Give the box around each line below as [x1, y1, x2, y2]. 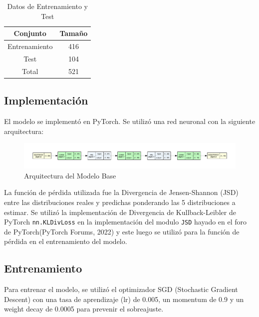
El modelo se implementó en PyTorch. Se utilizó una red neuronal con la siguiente [4, 116, 256, 126]
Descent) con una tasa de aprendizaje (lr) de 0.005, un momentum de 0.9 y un [4, 293, 244, 304]
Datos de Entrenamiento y [7, 1, 88, 11]
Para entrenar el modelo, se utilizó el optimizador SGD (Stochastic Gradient [4, 284, 238, 294]
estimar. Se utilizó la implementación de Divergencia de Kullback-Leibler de [4, 206, 236, 217]
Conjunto [13, 28, 46, 38]
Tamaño [59, 28, 88, 38]
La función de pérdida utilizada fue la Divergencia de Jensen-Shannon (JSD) [4, 187, 239, 197]
